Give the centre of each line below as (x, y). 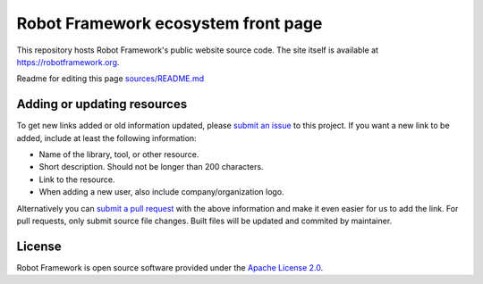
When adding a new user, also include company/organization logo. (162, 192)
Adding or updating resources (102, 104)
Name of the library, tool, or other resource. (119, 155)
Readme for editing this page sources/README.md (110, 79)
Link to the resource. (77, 180)
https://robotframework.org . (68, 62)
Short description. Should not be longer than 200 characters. (151, 167)
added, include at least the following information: (106, 138)
